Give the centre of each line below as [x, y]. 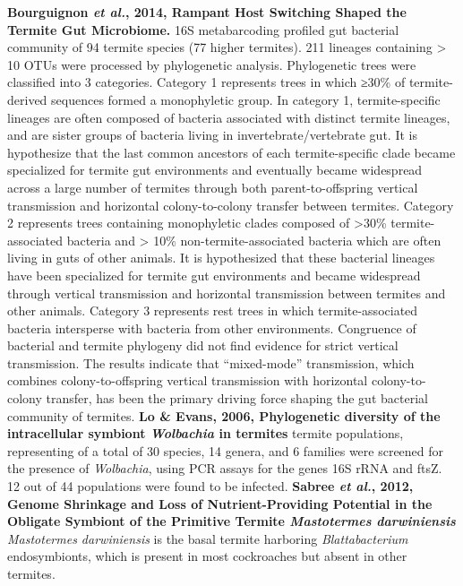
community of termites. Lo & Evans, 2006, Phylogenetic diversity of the [224, 415]
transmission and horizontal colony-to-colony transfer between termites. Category [231, 205]
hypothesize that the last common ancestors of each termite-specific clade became [231, 152]
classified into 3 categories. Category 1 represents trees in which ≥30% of [206, 82]
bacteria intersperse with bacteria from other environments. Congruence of [212, 327]
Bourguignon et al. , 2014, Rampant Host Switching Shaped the [207, 12]
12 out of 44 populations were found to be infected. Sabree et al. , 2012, [210, 486]
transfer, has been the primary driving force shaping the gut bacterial [237, 398]
